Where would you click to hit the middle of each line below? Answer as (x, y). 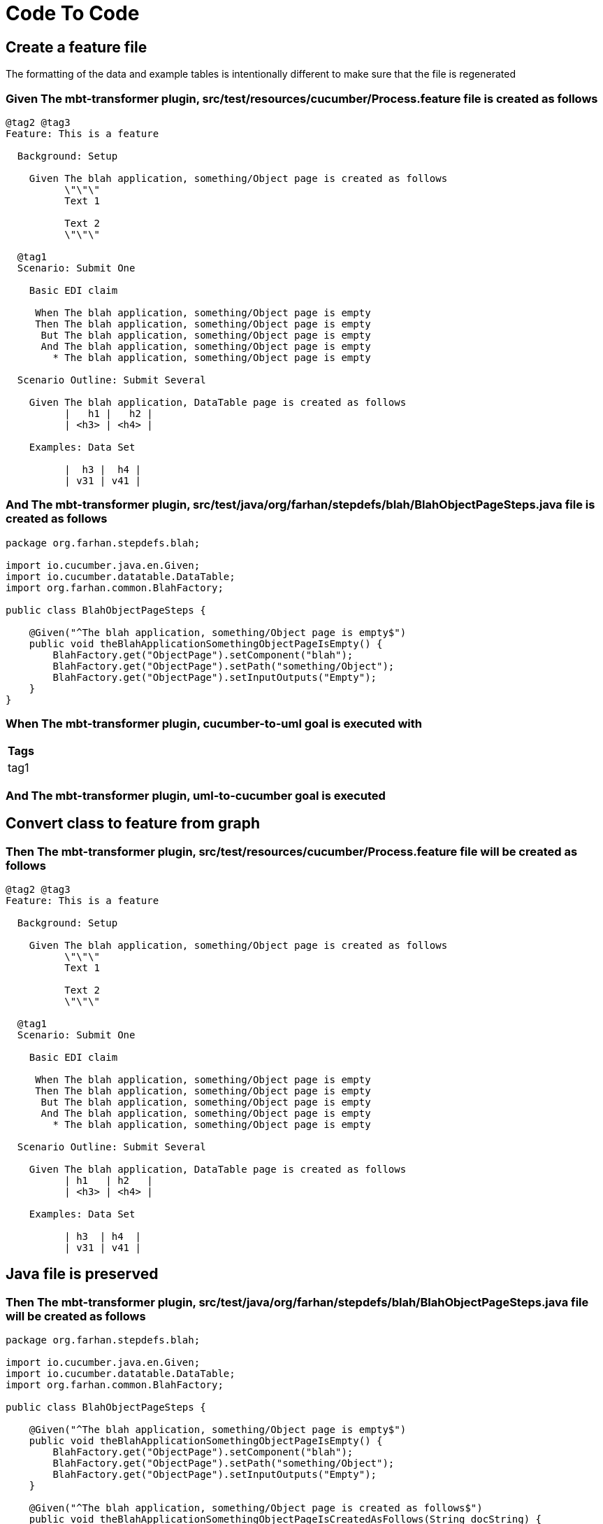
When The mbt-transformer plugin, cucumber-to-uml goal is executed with (214, 724)
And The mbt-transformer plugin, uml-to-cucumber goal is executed (196, 795)
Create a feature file (77, 47)
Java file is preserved (82, 1274)
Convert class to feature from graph (133, 824)
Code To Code (73, 13)
